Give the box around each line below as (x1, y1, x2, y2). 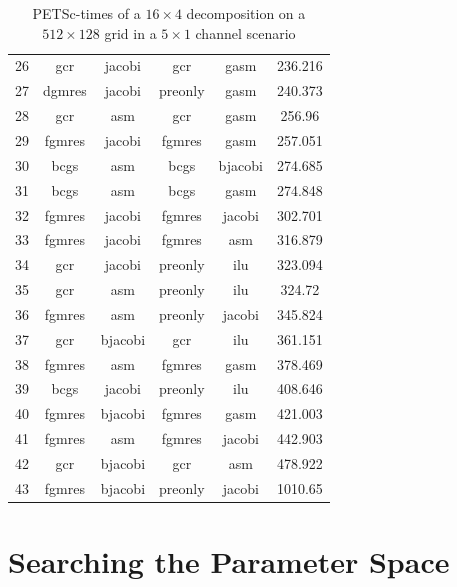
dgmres (43, 80, 87, 101)
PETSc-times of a (32, 3, 141, 23)
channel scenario (195, 22, 296, 43)
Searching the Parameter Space (8, 541, 450, 582)
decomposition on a (186, 3, 306, 23)
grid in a (104, 22, 157, 43)
